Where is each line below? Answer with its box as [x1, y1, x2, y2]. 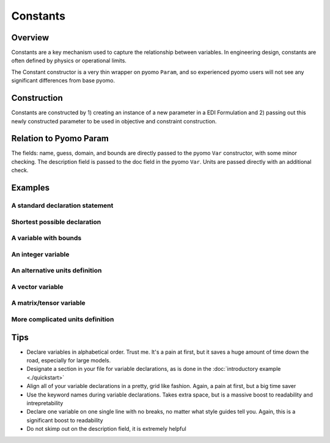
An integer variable [11, 250, 70, 258]
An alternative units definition [11, 266, 102, 275]
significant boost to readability [26, 416, 103, 424]
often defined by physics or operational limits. [11, 57, 127, 64]
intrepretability [26, 399, 64, 406]
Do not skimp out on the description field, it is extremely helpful [26, 425, 186, 433]
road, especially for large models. [26, 357, 111, 364]
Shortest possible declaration [11, 218, 101, 226]
